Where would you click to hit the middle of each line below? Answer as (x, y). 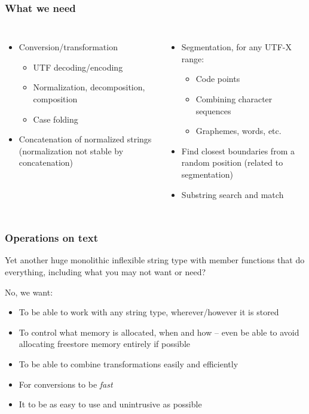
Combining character (234, 99)
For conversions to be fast (66, 384)
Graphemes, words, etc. (238, 131)
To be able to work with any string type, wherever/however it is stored (149, 312)
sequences (213, 110)
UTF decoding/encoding (78, 67)
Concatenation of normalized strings (85, 139)
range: (193, 58)
